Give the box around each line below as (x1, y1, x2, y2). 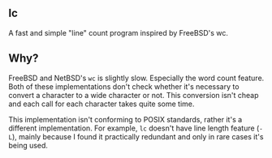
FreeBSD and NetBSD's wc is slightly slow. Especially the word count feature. (8, 73, 265, 83)
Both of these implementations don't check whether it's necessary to (8, 81, 240, 92)
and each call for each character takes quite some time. (8, 99, 195, 109)
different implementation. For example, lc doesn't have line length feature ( (8, 123, 260, 133)
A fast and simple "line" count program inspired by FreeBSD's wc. (8, 28, 229, 37)
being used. (8, 140, 49, 150)
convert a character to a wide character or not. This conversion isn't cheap (8, 90, 259, 100)
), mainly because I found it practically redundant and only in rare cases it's (11, 131, 264, 141)
